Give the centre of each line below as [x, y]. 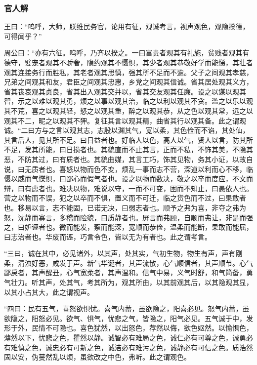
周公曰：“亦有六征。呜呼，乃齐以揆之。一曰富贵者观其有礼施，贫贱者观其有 [127, 53]
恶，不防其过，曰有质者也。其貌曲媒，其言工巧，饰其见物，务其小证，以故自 [128, 159]
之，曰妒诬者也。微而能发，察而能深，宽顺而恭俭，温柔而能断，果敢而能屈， [128, 227]
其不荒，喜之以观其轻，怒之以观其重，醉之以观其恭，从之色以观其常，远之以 [128, 110]
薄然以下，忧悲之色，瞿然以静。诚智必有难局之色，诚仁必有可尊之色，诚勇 [125, 338]
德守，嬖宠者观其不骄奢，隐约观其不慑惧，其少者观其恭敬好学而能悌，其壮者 [128, 62]
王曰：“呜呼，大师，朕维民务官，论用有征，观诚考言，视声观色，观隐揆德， [127, 26]
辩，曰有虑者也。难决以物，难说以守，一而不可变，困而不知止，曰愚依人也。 [128, 188]
